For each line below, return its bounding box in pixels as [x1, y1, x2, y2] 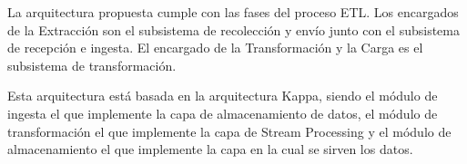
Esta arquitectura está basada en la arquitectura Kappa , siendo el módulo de [7, 86, 438, 105]
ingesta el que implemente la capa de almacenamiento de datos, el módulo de [7, 103, 438, 122]
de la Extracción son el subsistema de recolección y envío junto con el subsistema [7, 20, 460, 39]
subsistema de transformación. [7, 55, 177, 74]
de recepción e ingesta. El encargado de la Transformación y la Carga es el [7, 38, 423, 57]
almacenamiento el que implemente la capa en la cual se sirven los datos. [7, 140, 413, 159]
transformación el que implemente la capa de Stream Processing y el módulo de [7, 121, 452, 140]
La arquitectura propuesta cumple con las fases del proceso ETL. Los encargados [7, 3, 459, 21]
